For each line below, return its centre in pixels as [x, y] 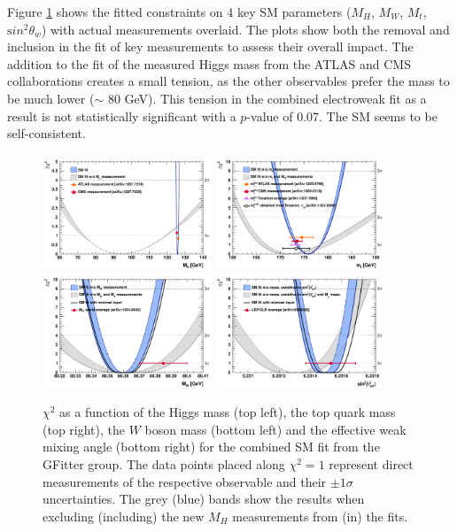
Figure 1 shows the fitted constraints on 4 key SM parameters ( [179, 12]
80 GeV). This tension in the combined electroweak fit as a [267, 98]
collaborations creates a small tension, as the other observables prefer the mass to [228, 81]
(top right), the [84, 429]
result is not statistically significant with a [122, 116]
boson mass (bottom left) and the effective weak [275, 429]
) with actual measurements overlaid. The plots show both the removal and [245, 29]
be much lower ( [51, 98]
